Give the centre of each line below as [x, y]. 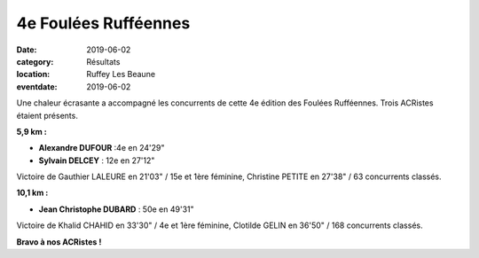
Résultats [103, 61]
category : [35, 61]
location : [33, 74]
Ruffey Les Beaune [121, 74]
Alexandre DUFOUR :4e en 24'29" [102, 148]
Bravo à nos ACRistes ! [59, 242]
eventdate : [37, 86]
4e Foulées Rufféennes [103, 23]
